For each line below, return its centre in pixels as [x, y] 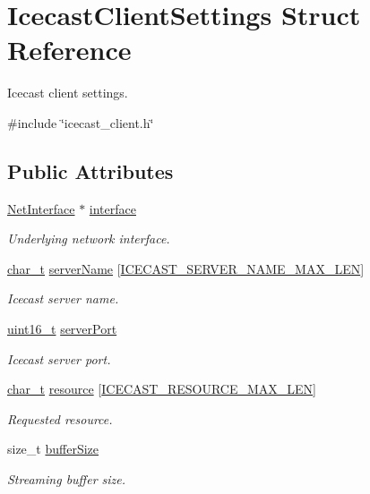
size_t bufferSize [53, 449]
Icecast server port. [59, 358]
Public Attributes [90, 170]
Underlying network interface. [89, 238]
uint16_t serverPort [62, 329]
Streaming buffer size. [67, 479]
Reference [69, 50]
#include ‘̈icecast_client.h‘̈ [81, 122]
